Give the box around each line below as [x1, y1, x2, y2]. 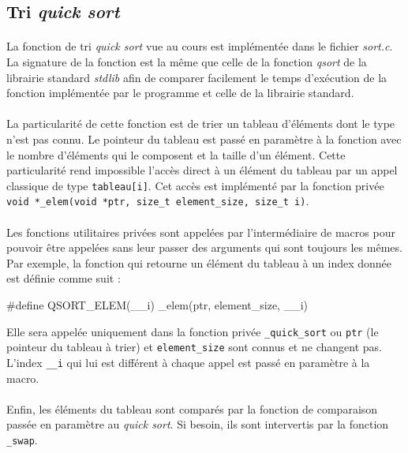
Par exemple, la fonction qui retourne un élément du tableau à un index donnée [6, 254, 392, 271]
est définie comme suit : [6, 270, 121, 286]
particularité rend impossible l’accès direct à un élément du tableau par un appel [6, 162, 398, 178]
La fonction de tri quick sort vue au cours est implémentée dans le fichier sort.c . [6, 38, 393, 54]
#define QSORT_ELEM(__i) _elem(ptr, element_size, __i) [6, 297, 309, 313]
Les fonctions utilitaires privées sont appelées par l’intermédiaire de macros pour [6, 223, 395, 240]
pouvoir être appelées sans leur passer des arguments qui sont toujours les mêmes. [6, 239, 402, 256]
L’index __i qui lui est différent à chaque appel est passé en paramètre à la [6, 354, 370, 370]
